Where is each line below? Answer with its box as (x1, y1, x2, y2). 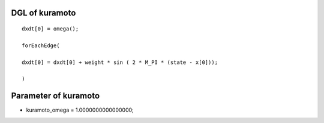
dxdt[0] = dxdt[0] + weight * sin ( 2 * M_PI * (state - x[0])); (22, 59, 218, 66)
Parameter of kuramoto (11, 91, 100, 101)
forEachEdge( (22, 42, 60, 49)
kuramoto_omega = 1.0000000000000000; (26, 106, 134, 113)
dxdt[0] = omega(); (22, 26, 79, 32)
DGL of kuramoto (11, 8, 76, 18)
